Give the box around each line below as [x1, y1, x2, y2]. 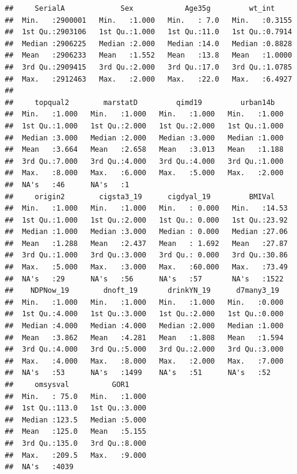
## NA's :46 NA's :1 [5, 180, 129, 189]
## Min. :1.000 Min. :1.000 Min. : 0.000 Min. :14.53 [5, 204, 288, 213]
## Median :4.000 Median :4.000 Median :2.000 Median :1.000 [5, 322, 284, 331]
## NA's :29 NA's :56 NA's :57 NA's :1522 [5, 274, 284, 283]
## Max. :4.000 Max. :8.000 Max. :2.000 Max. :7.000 [5, 356, 284, 365]
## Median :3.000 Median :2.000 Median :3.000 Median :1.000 [5, 133, 284, 142]
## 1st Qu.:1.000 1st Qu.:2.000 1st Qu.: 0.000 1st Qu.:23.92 [5, 215, 288, 224]
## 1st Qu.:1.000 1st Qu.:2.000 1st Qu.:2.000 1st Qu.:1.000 [5, 121, 284, 130]
